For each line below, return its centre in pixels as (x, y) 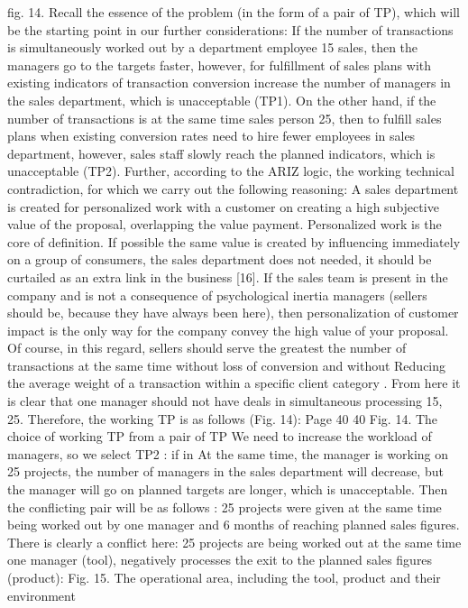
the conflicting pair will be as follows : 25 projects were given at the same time (225, 507)
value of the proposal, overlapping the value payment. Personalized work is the (225, 224)
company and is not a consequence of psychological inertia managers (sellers (217, 295)
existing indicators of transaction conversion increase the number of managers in (229, 83)
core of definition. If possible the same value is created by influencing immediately (234, 241)
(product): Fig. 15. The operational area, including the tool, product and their (224, 577)
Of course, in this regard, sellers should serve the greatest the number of (207, 348)
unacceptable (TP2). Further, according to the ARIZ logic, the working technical (231, 171)
